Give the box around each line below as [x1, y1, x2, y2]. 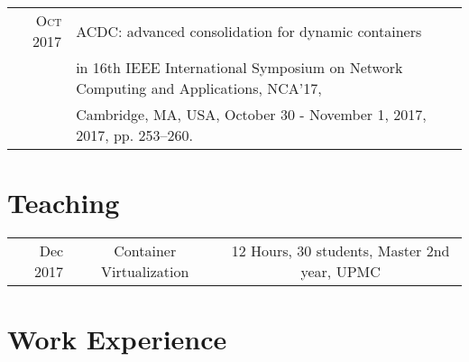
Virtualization [100, 261, 189, 283]
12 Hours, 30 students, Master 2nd [231, 240, 450, 262]
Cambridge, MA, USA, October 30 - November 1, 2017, [76, 104, 427, 125]
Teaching [7, 184, 120, 221]
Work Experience [7, 320, 227, 357]
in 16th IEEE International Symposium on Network [76, 57, 403, 78]
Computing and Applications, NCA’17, [76, 78, 322, 98]
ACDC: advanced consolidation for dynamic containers [76, 20, 422, 42]
